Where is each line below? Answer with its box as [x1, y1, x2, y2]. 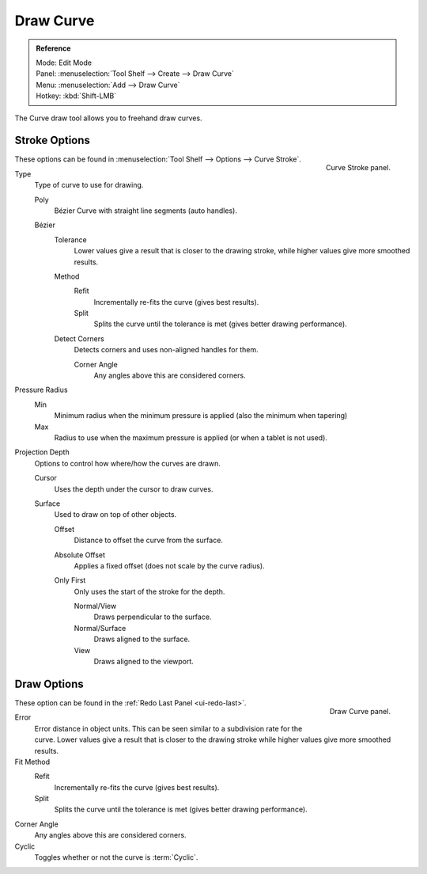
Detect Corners [54, 333, 104, 344]
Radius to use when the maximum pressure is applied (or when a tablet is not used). [54, 433, 328, 443]
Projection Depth [14, 447, 70, 457]
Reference [36, 44, 71, 53]
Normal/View [74, 602, 117, 611]
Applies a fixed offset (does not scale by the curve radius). [74, 560, 265, 570]
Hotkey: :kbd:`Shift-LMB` [36, 91, 117, 101]
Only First [54, 576, 86, 585]
